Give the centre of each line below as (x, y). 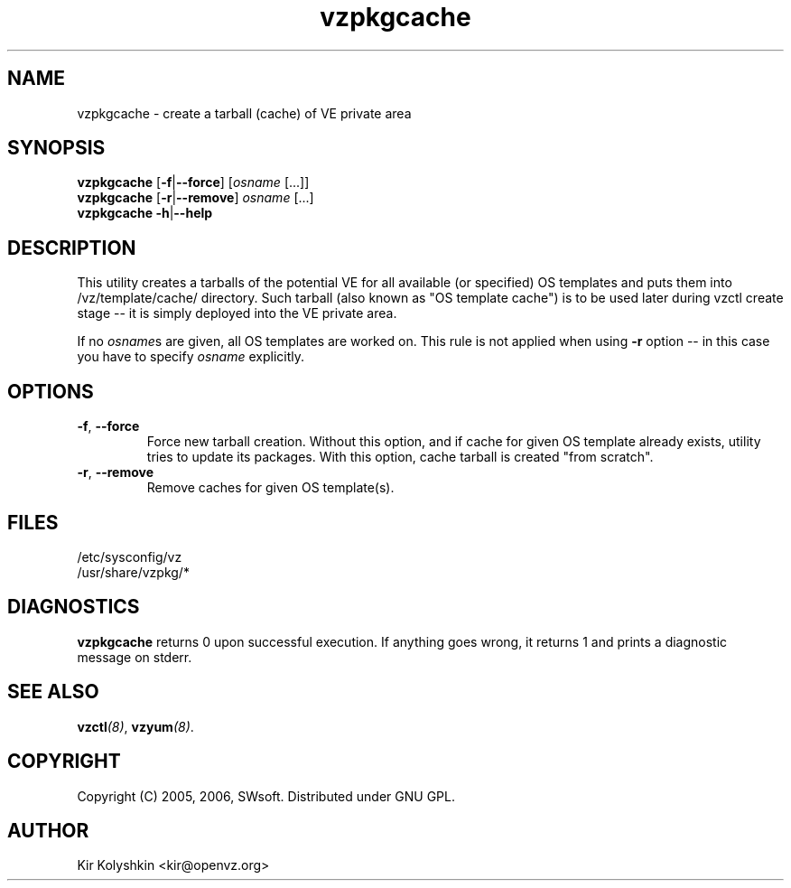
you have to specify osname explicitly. (191, 357)
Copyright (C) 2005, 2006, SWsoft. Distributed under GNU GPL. (266, 796)
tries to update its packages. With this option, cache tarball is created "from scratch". (400, 457)
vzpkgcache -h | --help (145, 213)
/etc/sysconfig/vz (130, 556)
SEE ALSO (53, 692)
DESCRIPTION (72, 248)
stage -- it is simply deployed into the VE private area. (237, 313)
